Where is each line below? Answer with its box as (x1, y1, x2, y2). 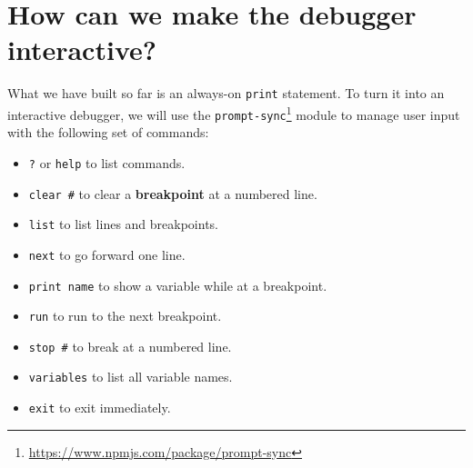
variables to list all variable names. (28, 367, 233, 386)
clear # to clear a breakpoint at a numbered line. (28, 184, 317, 203)
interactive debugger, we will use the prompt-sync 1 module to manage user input (7, 102, 460, 124)
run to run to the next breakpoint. (28, 306, 222, 325)
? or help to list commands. (28, 153, 186, 172)
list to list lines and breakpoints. (28, 214, 219, 234)
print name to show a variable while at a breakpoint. (28, 275, 327, 294)
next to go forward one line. (28, 244, 186, 264)
